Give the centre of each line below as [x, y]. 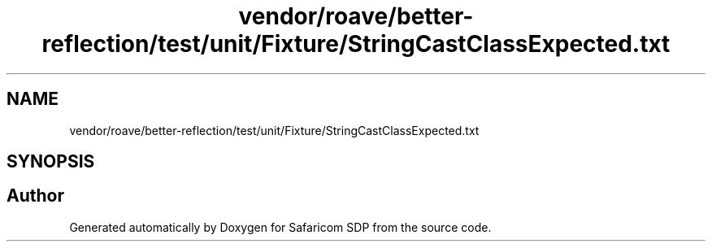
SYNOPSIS [51, 162]
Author [35, 196]
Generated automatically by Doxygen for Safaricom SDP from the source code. [280, 227]
